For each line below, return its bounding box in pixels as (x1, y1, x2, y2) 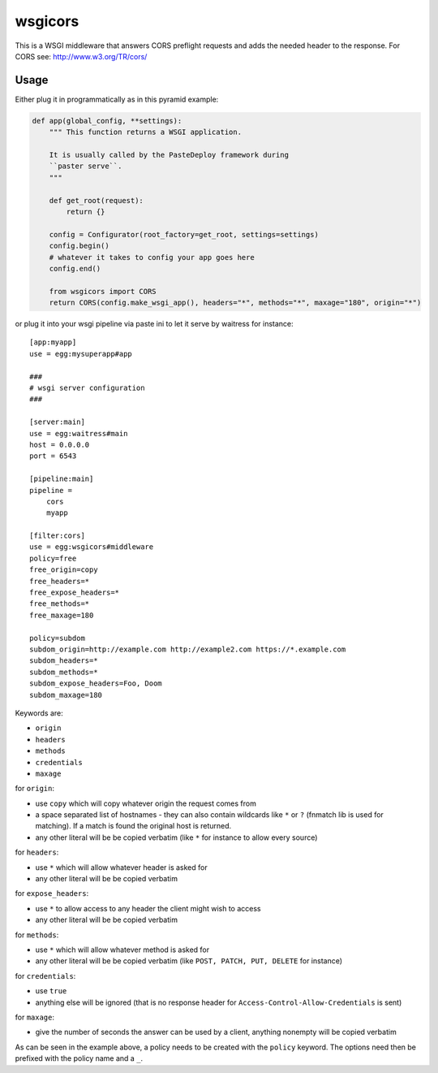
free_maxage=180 (29, 610, 94, 620)
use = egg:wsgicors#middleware (29, 543, 154, 552)
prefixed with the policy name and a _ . (15, 1054, 144, 1063)
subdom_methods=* (29, 667, 98, 677)
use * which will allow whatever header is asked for (35, 862, 208, 872)
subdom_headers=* (29, 656, 98, 665)
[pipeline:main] (29, 474, 94, 483)
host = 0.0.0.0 (29, 439, 90, 449)
